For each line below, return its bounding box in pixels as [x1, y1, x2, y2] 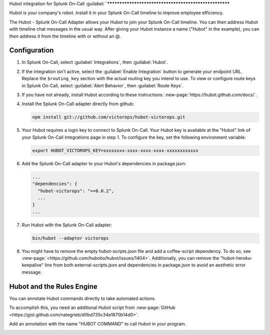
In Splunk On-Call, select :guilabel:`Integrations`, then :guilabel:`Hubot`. [21, 59, 168, 65]
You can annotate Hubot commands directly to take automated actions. [9, 295, 156, 301]
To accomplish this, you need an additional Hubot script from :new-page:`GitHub [9, 304, 175, 310]
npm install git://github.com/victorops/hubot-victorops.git [32, 114, 185, 120]
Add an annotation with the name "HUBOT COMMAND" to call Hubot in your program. [9, 320, 186, 326]
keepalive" [21, 262, 44, 268]
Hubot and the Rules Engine [9, 282, 97, 290]
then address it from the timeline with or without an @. [9, 33, 121, 39]
